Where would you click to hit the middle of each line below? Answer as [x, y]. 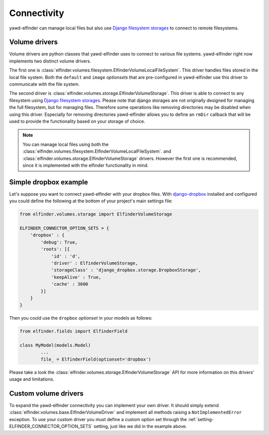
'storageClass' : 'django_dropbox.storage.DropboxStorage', [126, 270]
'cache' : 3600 [69, 284]
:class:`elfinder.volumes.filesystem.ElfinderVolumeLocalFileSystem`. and [97, 151]
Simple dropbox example [49, 182]
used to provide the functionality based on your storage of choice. [77, 121]
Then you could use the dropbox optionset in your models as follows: [81, 318]
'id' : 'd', [66, 256]
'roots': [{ [55, 249]
